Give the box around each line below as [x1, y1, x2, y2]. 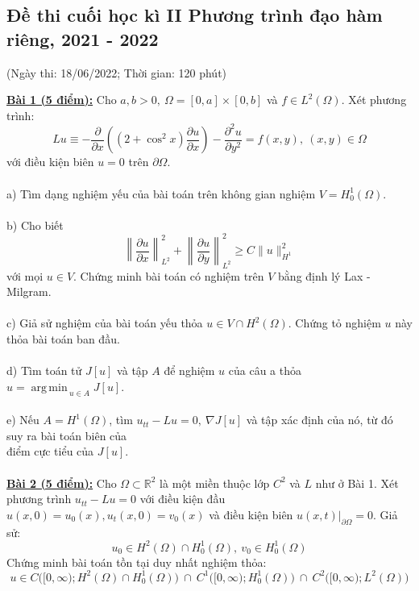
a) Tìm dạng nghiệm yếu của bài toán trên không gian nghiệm [6, 185, 316, 202]
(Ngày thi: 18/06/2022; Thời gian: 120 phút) [6, 64, 227, 81]
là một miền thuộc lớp [160, 474, 270, 491]
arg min [31, 381, 68, 393]
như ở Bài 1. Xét [315, 474, 399, 491]
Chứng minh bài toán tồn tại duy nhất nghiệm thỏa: [6, 553, 267, 570]
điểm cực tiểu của [6, 443, 94, 460]
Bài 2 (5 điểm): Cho [6, 474, 117, 491]
